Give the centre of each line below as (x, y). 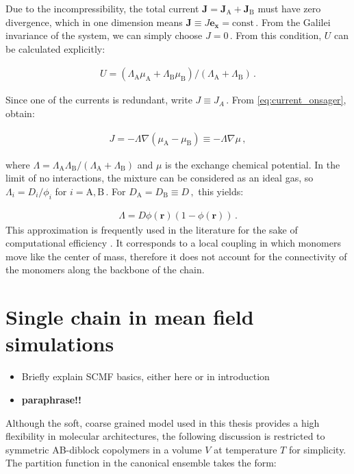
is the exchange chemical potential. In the (253, 164)
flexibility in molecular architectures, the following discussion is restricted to (165, 436)
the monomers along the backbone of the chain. (105, 270)
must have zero (289, 8)
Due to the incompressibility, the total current (102, 8)
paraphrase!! (51, 399)
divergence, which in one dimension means (94, 22)
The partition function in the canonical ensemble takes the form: (141, 463)
